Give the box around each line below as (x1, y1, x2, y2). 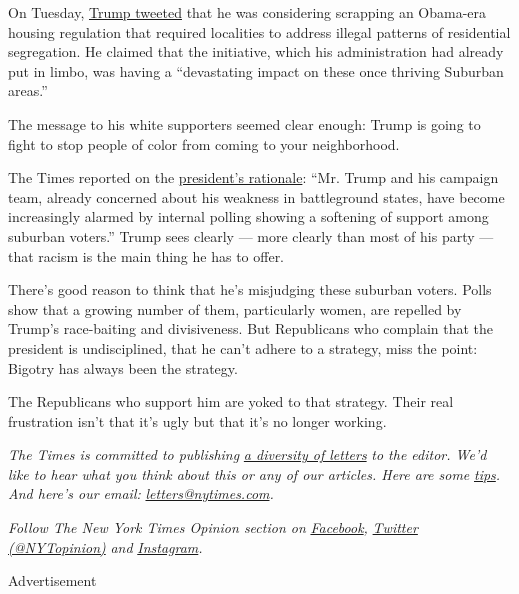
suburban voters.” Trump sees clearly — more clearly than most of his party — (8, 225, 494, 246)
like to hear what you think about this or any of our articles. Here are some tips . (8, 463, 501, 484)
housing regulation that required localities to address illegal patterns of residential (8, 21, 511, 42)
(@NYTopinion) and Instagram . (8, 536, 203, 557)
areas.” (8, 80, 48, 101)
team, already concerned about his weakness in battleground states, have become (8, 186, 505, 207)
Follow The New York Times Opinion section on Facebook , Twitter (8, 517, 418, 538)
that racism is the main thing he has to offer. (8, 245, 285, 266)
